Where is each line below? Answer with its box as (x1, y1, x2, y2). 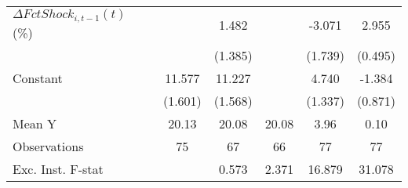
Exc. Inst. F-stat (13, 159, 104, 178)
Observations (13, 136, 84, 155)
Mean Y (13, 114, 57, 132)
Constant (13, 68, 63, 87)
